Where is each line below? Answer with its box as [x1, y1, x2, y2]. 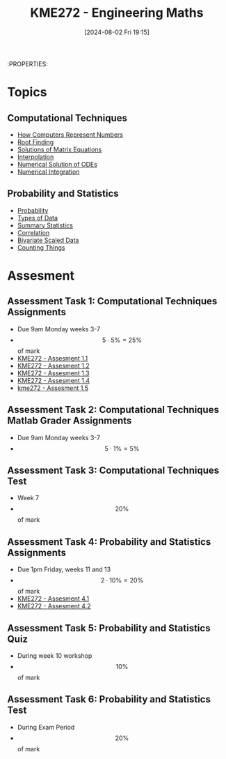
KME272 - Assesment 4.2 [17, 602, 91, 610]
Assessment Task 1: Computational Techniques [7, 295, 218, 308]
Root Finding [17, 137, 54, 146]
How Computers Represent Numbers [17, 130, 124, 139]
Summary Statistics [17, 221, 73, 230]
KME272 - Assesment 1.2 [17, 361, 90, 370]
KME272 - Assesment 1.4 [17, 376, 90, 384]
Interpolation [17, 152, 54, 161]
